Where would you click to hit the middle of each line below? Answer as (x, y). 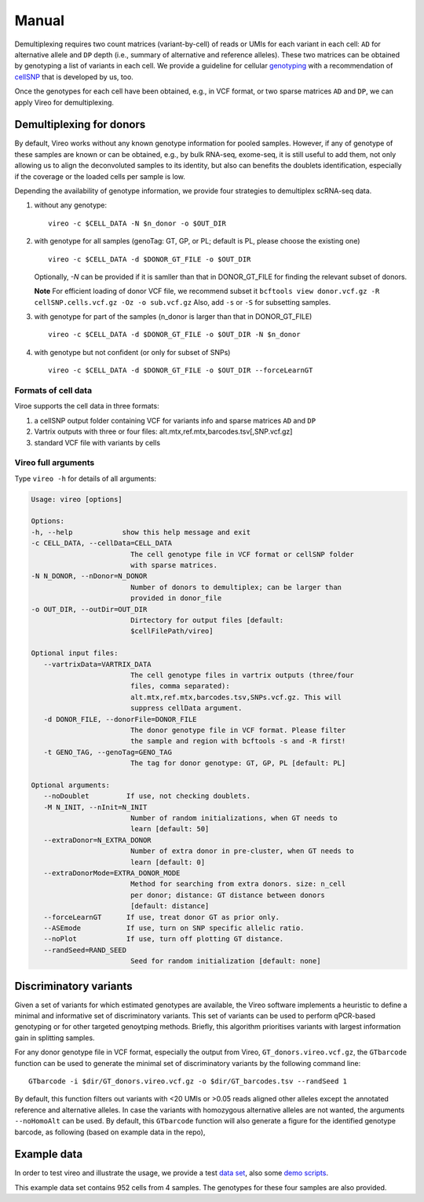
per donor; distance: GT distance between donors (228, 895)
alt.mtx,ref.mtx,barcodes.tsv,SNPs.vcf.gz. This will (236, 697)
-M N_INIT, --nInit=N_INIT (95, 807)
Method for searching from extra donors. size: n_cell (238, 884)
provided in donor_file (176, 598)
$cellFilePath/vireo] (172, 631)
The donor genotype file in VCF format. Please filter (238, 730)
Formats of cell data (53, 390)
